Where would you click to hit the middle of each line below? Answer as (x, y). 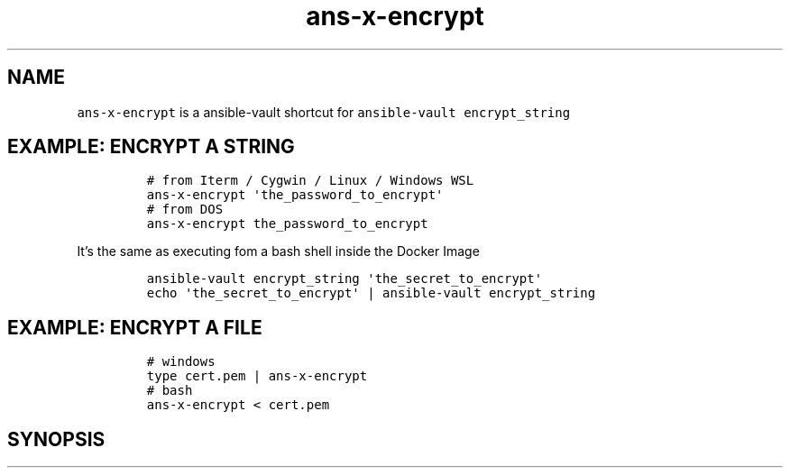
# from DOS (185, 210)
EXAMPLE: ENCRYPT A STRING (151, 147)
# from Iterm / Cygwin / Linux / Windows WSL (310, 181)
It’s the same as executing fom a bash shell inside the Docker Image (278, 251)
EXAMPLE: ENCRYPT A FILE (135, 327)
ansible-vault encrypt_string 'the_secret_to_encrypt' (344, 279)
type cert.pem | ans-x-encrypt (257, 376)
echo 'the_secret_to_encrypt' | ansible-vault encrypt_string (371, 293)
